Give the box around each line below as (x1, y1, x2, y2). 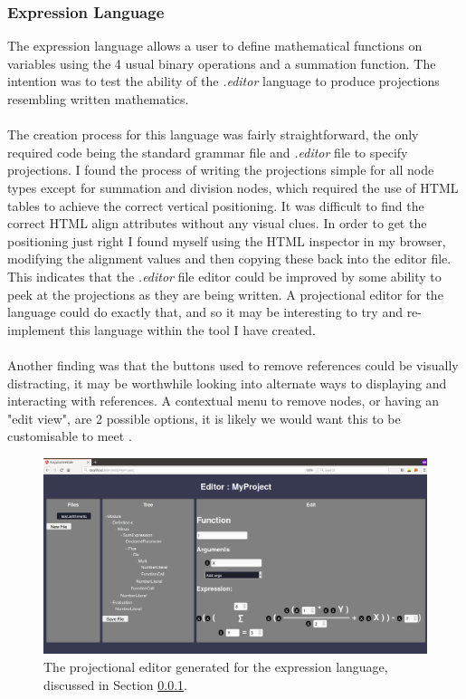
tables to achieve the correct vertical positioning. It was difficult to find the (7, 196, 424, 215)
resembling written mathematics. (7, 90, 189, 108)
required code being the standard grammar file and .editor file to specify (7, 142, 408, 161)
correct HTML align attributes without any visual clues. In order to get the (7, 214, 427, 233)
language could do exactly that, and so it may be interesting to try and (7, 302, 403, 321)
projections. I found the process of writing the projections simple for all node (7, 160, 434, 179)
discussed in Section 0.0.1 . (43, 675, 187, 694)
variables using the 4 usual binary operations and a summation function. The (7, 53, 436, 72)
